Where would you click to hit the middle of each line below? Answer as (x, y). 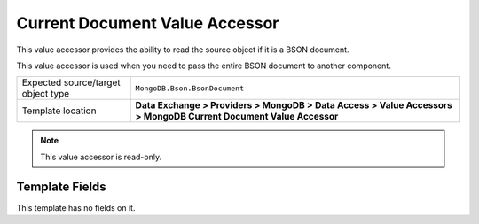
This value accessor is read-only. (101, 157)
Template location (59, 111)
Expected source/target (71, 82)
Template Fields (61, 186)
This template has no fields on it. (76, 207)
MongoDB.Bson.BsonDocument (190, 88)
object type (46, 94)
